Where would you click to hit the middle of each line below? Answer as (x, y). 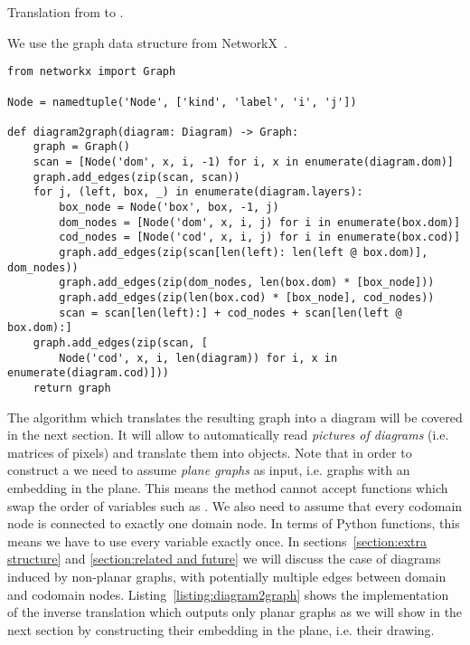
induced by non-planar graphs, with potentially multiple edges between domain (227, 576)
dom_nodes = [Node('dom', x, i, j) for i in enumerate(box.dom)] (260, 222)
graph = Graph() (82, 147)
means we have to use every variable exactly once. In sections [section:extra (217, 541)
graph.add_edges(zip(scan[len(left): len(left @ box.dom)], (244, 253)
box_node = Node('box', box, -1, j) (169, 208)
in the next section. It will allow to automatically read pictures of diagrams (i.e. (228, 435)
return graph (72, 388)
